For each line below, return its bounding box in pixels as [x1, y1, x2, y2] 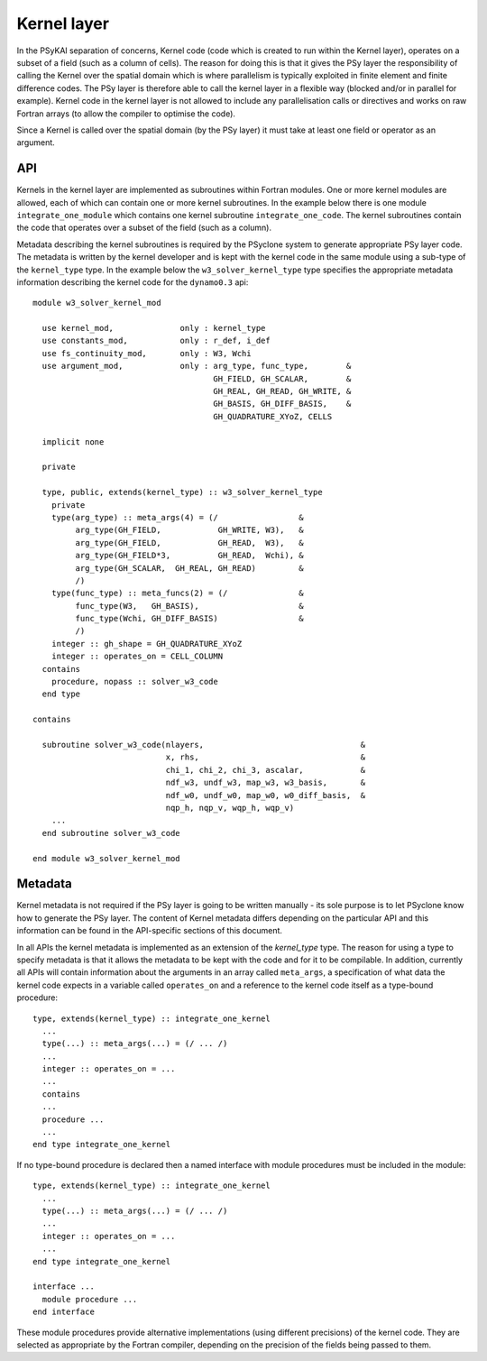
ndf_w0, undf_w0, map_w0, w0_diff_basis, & [165, 790, 366, 800]
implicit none [41, 437, 105, 446]
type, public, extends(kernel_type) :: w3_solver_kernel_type [41, 487, 324, 498]
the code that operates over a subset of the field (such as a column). [16, 222, 272, 234]
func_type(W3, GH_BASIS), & [75, 601, 304, 611]
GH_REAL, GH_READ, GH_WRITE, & [213, 386, 352, 397]
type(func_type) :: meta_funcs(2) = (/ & [51, 588, 304, 599]
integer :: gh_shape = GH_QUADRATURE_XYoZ [51, 639, 243, 648]
